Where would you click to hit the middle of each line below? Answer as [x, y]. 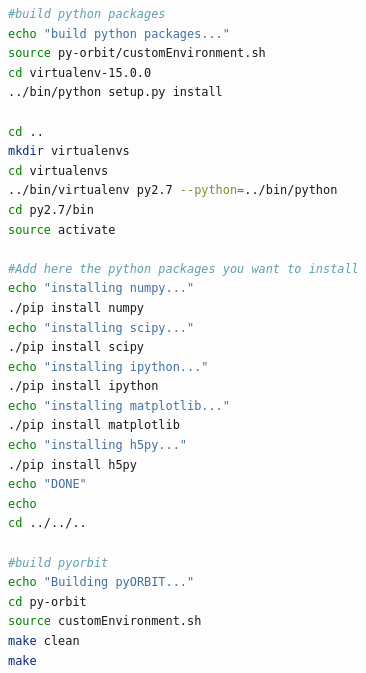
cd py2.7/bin [51, 209]
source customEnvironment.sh [105, 621]
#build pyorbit [58, 562]
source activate [62, 229]
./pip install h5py [72, 464]
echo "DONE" [47, 484]
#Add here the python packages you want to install [183, 268]
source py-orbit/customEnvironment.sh [137, 53]
